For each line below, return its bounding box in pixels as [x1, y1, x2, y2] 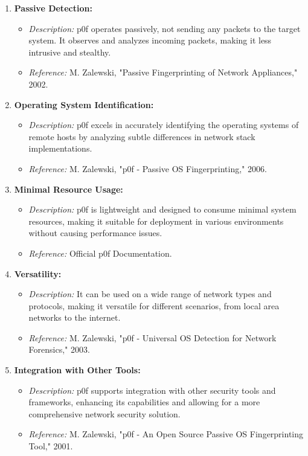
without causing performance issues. [28, 226, 162, 239]
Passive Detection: [14, 2, 92, 14]
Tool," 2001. [28, 440, 73, 452]
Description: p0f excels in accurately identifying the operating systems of [28, 118, 299, 131]
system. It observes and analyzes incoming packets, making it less [28, 34, 272, 47]
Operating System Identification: [14, 98, 154, 111]
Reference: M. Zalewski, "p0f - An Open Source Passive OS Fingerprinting [28, 428, 304, 440]
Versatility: [14, 267, 62, 280]
